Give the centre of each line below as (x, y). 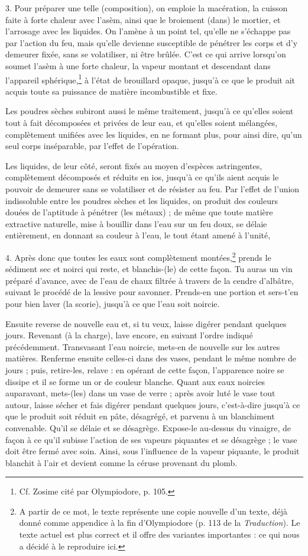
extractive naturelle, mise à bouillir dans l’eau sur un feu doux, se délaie (136, 223)
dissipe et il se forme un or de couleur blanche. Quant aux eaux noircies (135, 381)
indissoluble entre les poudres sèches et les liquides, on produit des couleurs (142, 200)
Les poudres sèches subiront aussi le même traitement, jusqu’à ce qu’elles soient (150, 111)
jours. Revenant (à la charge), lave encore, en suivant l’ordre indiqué (129, 335)
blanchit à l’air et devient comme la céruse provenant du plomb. (121, 462)
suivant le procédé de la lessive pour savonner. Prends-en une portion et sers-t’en (152, 292)
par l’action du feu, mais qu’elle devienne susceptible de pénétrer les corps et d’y (152, 42)
